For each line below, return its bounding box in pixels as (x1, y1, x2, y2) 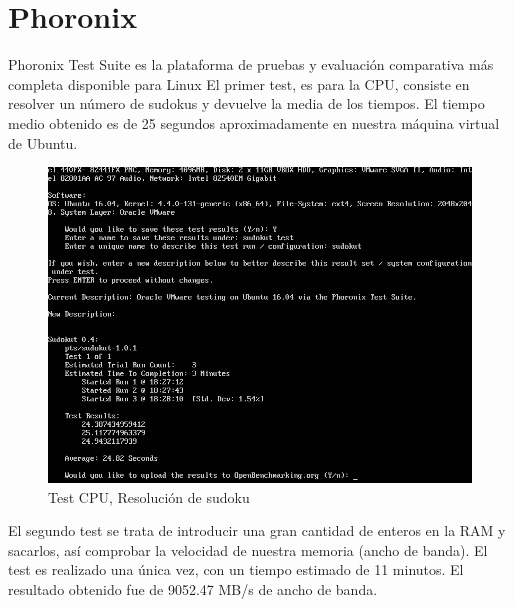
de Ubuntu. (8, 132, 78, 153)
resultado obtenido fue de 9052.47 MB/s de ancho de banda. (8, 578, 378, 599)
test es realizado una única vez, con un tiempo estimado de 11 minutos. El (8, 559, 464, 580)
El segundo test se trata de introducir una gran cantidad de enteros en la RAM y (8, 520, 506, 541)
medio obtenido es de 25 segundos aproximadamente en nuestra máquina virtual (8, 112, 500, 133)
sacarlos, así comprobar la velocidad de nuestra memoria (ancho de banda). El (8, 539, 488, 560)
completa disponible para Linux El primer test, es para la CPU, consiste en (8, 73, 470, 94)
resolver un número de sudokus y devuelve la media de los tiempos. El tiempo (8, 93, 485, 114)
